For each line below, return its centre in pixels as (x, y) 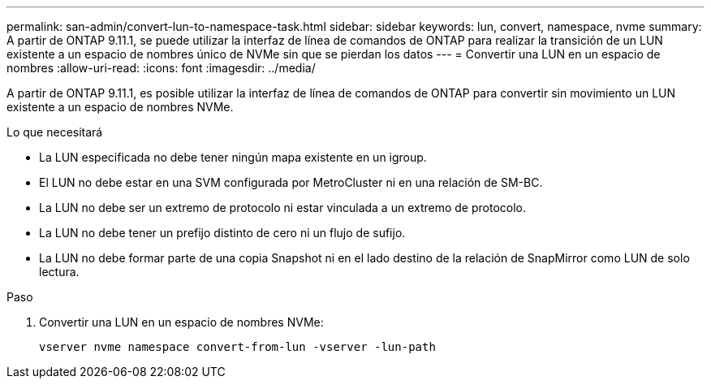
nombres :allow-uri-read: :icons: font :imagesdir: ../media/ (161, 68)
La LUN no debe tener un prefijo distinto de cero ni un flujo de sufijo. (222, 233)
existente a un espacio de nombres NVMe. (120, 107)
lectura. (59, 272)
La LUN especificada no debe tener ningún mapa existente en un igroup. (233, 157)
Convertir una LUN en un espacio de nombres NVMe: (181, 322)
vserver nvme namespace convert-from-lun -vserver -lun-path (237, 347)
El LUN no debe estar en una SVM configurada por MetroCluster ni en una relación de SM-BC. (291, 182)
